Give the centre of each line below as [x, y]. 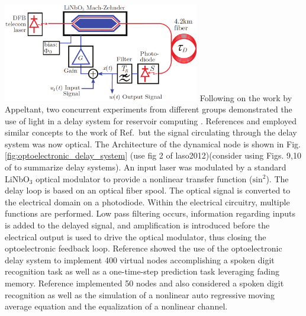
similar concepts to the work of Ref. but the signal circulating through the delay [151, 132]
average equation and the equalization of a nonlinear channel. [116, 306]
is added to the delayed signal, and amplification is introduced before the [137, 225]
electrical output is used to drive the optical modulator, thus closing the [136, 236]
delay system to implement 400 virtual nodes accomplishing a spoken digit [140, 259]
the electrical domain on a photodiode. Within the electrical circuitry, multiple [147, 201]
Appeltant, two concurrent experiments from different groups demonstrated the [149, 109]
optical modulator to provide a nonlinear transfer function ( [144, 178]
